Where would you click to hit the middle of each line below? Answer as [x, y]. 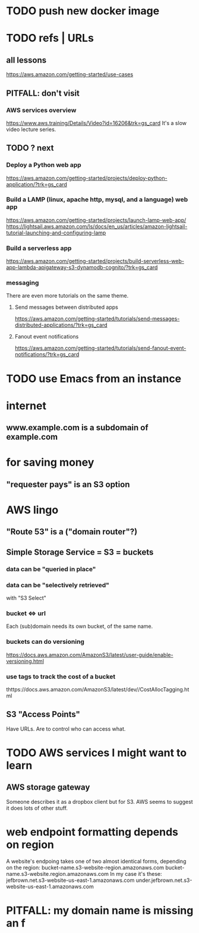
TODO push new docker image [83, 11]
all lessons [26, 60]
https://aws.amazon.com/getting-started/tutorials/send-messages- [97, 319]
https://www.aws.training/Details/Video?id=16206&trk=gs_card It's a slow [97, 123]
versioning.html [25, 661]
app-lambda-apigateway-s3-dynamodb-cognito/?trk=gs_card [82, 267]
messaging [23, 283]
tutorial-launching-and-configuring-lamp [56, 233]
